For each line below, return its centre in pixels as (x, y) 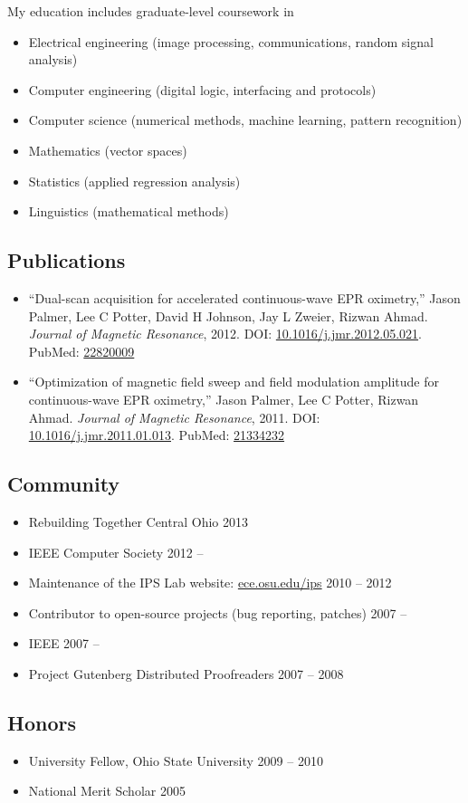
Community (64, 484)
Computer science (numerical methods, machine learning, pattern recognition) (245, 120)
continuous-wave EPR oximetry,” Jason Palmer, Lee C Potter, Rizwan (224, 399)
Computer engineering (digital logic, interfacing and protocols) (202, 89)
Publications (67, 260)
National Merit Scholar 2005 (107, 791)
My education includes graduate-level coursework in (151, 11)
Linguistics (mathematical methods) (129, 211)
